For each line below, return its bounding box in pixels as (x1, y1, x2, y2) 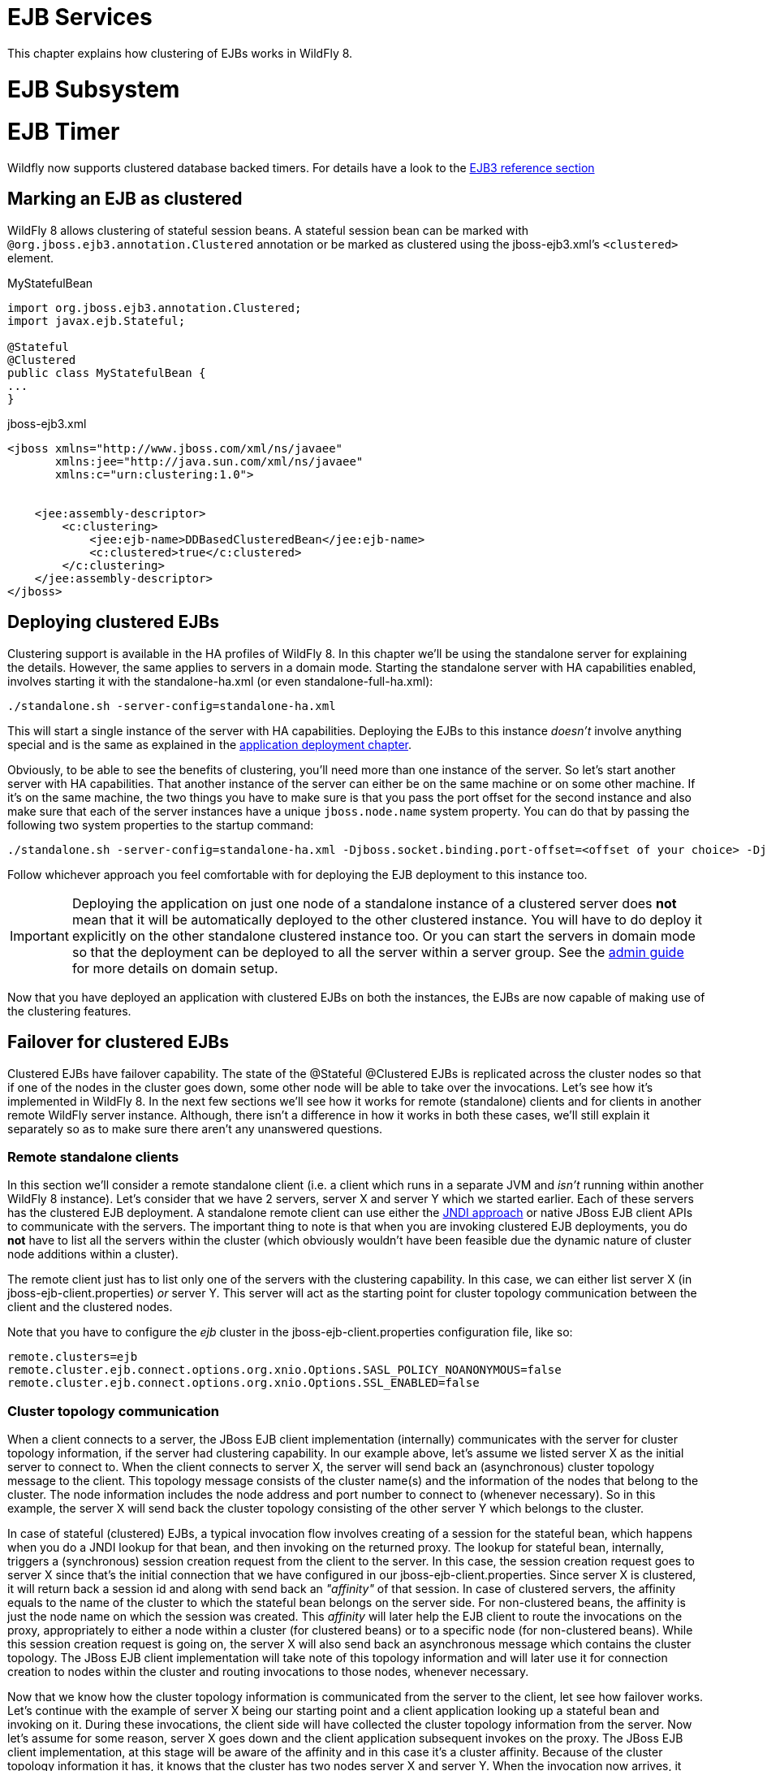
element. (7, 250, 54, 265)
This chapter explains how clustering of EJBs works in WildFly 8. (7, 45, 353, 60)
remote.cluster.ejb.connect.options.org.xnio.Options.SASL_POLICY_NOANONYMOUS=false (7, 1363, 562, 1377)
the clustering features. (7, 1003, 131, 1018)
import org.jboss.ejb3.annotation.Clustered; (7, 301, 302, 314)
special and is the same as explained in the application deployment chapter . (7, 737, 412, 751)
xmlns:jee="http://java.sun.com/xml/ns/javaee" (55, 454, 364, 468)
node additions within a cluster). (7, 1247, 179, 1262)
